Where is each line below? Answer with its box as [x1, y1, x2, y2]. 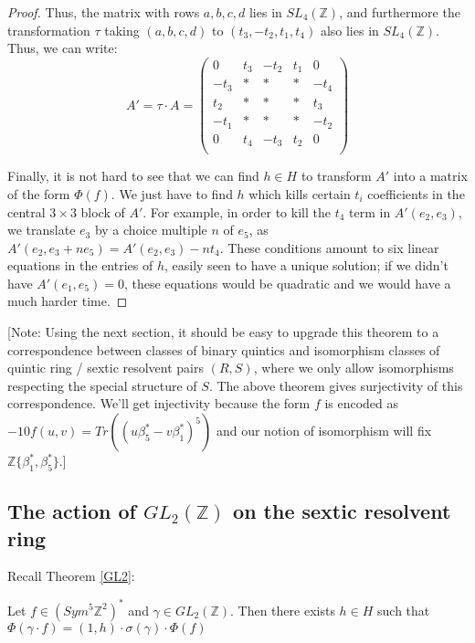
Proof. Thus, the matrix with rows [7, 3, 200, 21]
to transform [301, 166, 372, 185]
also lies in [320, 20, 379, 39]
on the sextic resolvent [233, 497, 451, 525]
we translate [7, 220, 76, 239]
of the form [7, 184, 70, 203]
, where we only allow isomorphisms [253, 358, 454, 377]
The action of [7, 497, 136, 525]
